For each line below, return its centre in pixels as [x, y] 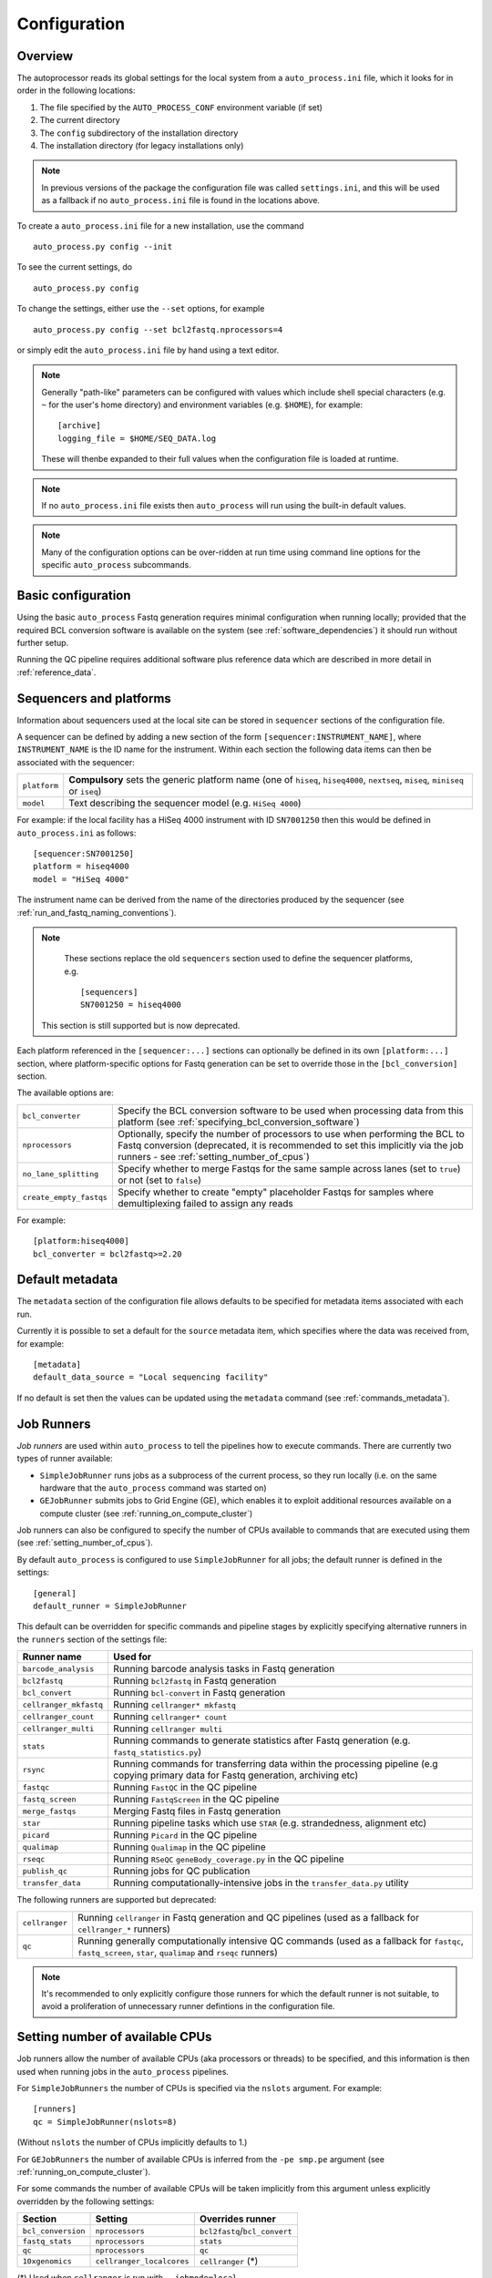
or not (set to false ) [159, 1180]
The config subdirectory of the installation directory [139, 133]
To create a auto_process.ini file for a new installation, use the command [160, 226]
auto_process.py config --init [103, 246]
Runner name [52, 1657]
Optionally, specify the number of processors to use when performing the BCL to [291, 1134]
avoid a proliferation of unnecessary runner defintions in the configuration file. [188, 2006]
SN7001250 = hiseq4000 [131, 1005]
